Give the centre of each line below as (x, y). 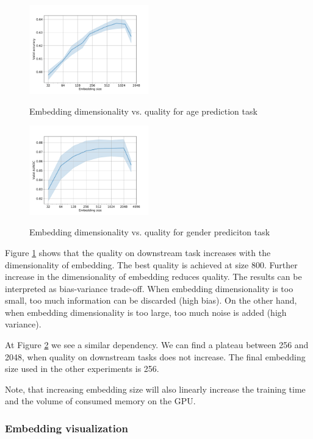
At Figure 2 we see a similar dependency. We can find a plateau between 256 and (157, 345)
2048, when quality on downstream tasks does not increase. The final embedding (155, 356)
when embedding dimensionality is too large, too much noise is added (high (146, 312)
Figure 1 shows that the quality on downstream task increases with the (138, 252)
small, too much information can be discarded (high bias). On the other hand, (151, 300)
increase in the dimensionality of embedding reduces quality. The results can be (153, 277)
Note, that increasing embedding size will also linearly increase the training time (155, 389)
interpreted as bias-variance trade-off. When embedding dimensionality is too (149, 288)
